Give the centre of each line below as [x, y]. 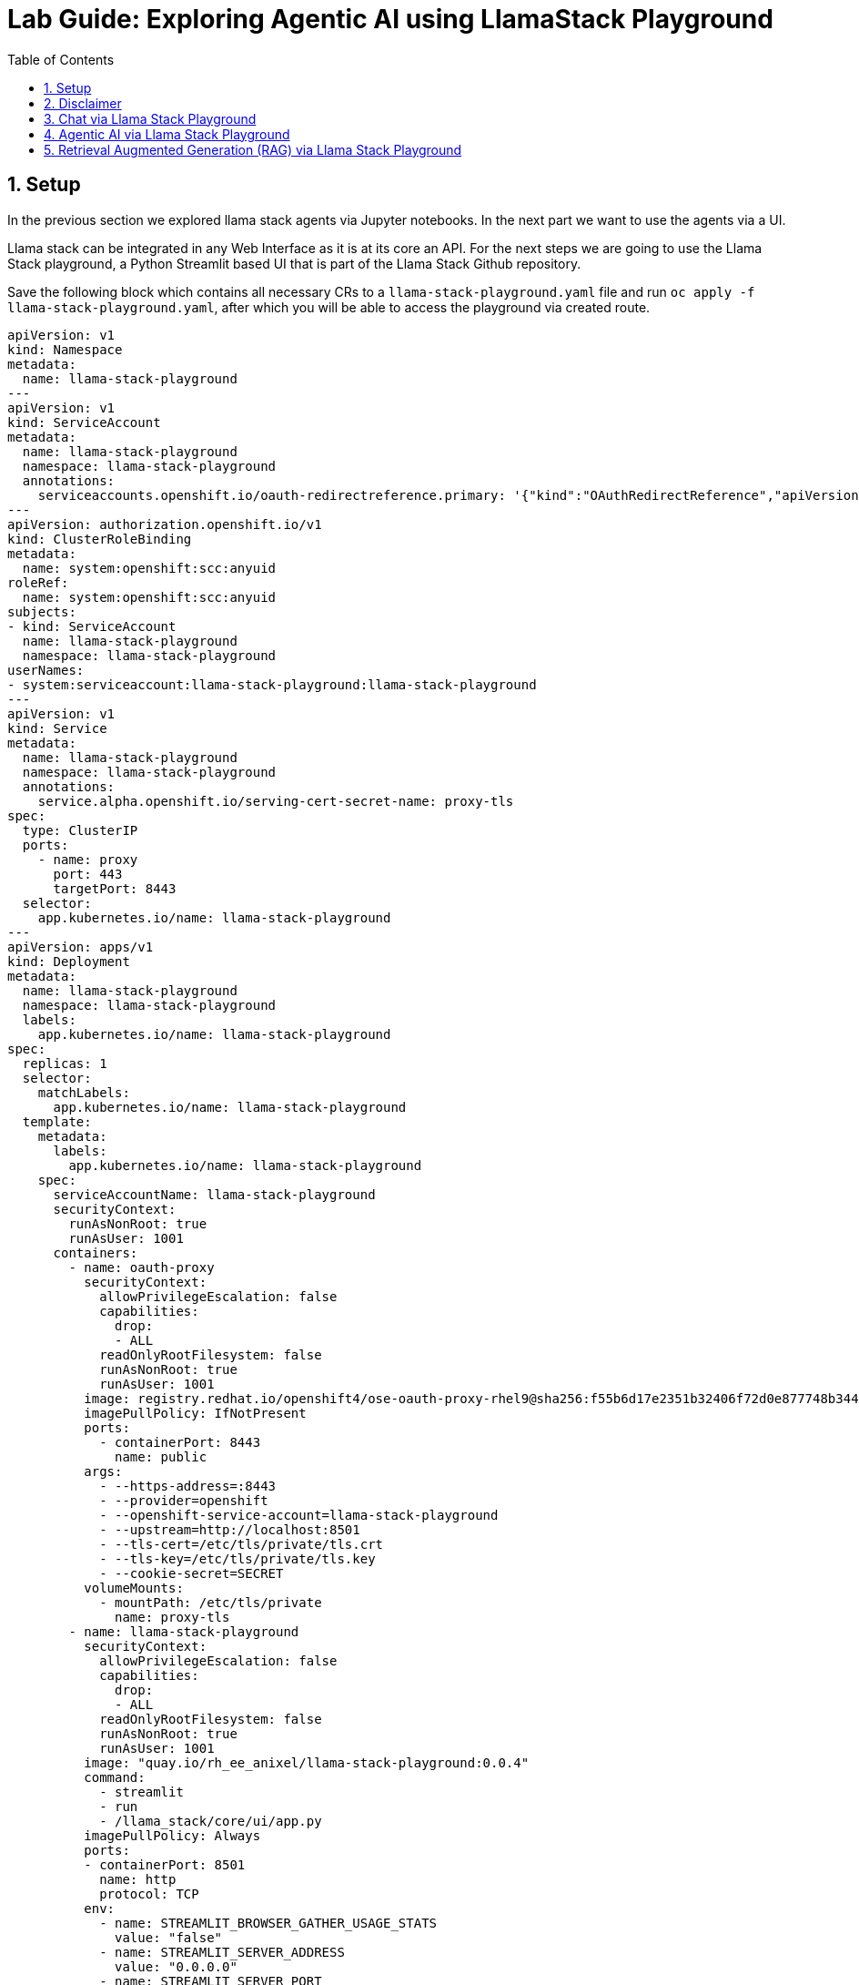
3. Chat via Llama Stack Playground [150, 118]
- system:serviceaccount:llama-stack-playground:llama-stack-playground [272, 684]
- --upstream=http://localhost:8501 [230, 1529]
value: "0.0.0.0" [176, 1966]
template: [57, 1121]
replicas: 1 [65, 1063]
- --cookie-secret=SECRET [192, 1573]
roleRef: [38, 582]
